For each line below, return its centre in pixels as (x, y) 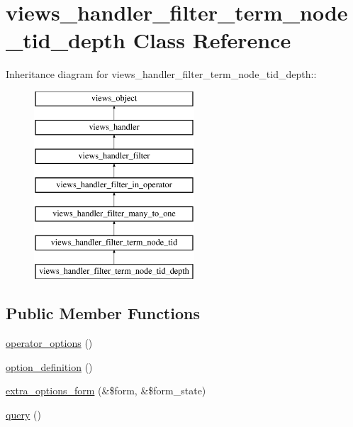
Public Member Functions (103, 313)
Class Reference (212, 40)
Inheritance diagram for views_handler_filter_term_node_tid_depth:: (161, 74)
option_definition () (49, 366)
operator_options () (49, 343)
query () (23, 415)
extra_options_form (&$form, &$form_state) (106, 390)
